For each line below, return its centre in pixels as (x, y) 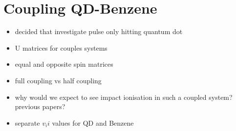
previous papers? (40, 106)
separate (27, 122)
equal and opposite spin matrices (64, 64)
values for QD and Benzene (93, 122)
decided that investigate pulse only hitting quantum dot (99, 31)
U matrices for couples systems (61, 47)
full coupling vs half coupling (58, 80)
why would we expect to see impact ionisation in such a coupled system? (124, 97)
